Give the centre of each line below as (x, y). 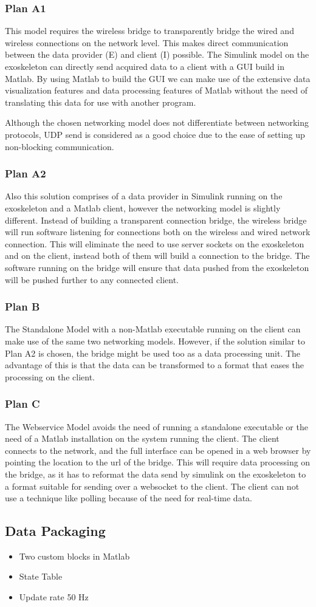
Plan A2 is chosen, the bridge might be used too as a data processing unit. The (153, 353)
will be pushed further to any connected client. (92, 279)
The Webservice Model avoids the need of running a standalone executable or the (156, 426)
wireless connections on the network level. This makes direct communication (147, 42)
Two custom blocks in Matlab (74, 556)
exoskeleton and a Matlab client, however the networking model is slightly (143, 207)
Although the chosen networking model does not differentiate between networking (157, 122)
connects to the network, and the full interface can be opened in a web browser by (158, 450)
